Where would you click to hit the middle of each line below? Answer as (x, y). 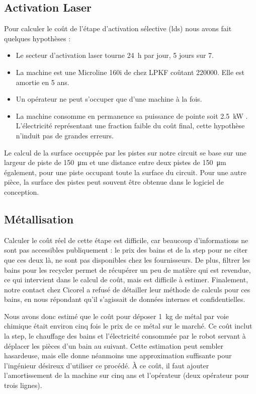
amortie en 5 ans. (42, 82)
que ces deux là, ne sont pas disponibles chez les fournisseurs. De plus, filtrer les (127, 259)
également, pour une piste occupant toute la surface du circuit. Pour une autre (125, 172)
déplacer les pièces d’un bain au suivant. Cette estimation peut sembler (114, 345)
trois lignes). (23, 385)
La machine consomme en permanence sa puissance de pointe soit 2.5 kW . (132, 115)
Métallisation (39, 219)
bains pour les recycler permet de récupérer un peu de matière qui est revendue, (127, 269)
